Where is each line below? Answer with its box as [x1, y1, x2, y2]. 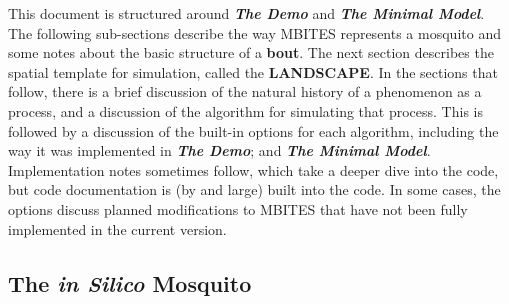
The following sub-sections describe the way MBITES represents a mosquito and [8, 22, 501, 43]
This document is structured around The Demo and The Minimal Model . [8, 3, 485, 23]
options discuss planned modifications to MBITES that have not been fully [8, 198, 468, 219]
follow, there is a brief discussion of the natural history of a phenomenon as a [8, 81, 482, 102]
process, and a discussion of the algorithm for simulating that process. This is [8, 100, 483, 121]
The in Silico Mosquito [8, 267, 252, 298]
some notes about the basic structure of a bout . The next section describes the [8, 42, 494, 63]
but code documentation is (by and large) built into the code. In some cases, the [8, 179, 501, 200]
